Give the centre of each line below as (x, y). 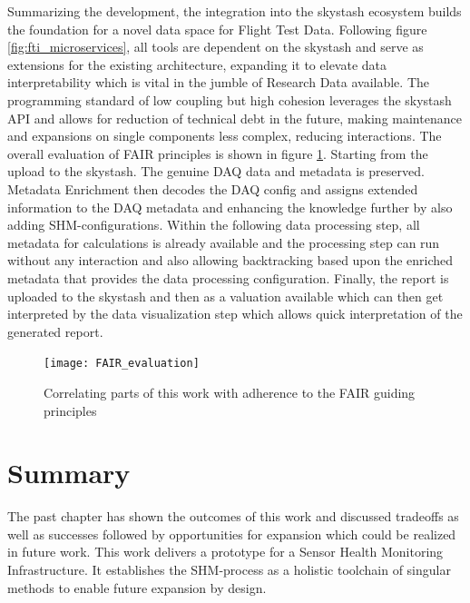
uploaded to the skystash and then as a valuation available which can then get (225, 296)
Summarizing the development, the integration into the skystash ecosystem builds (235, 11)
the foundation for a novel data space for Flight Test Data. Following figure (217, 29)
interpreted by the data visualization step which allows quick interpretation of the (235, 314)
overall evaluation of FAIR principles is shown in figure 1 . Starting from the (218, 153)
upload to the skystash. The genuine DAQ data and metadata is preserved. (216, 171)
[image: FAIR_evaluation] (122, 364)
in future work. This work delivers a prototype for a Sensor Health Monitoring (225, 552)
